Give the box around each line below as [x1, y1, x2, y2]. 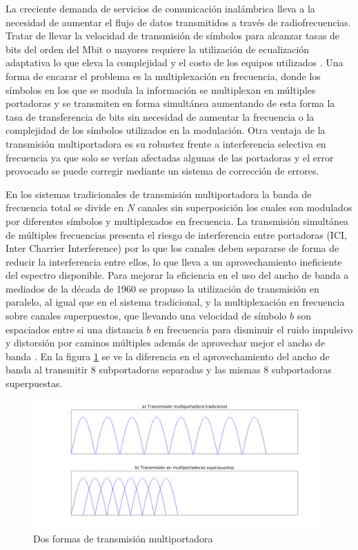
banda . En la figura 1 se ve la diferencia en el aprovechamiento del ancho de [6, 348, 330, 363]
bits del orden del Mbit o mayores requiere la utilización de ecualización [6, 41, 310, 56]
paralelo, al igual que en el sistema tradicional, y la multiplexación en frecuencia [6, 295, 345, 309]
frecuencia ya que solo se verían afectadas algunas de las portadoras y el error [6, 150, 334, 164]
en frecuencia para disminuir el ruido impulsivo [154, 322, 353, 336]
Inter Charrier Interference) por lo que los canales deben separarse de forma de [6, 241, 339, 255]
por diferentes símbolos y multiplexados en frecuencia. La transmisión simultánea [6, 213, 349, 228]
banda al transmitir [6, 362, 88, 377]
